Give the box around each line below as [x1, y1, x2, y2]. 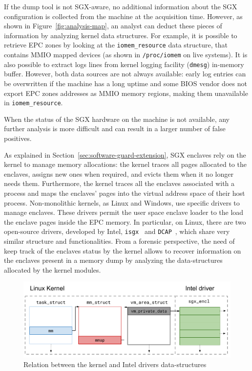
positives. [4, 133, 32, 143]
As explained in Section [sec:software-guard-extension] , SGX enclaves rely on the [4, 149, 246, 160]
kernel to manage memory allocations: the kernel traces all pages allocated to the [4, 159, 247, 169]
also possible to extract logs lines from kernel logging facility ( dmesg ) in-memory [4, 59, 244, 69]
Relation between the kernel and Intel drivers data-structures [23, 359, 207, 369]
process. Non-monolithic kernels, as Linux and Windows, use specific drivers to [4, 197, 240, 208]
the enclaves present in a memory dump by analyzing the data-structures [4, 255, 223, 265]
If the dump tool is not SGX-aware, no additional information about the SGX [4, 1, 237, 11]
